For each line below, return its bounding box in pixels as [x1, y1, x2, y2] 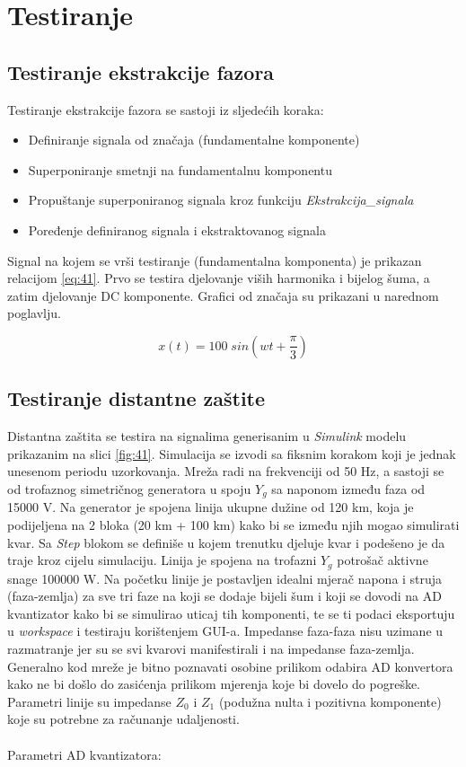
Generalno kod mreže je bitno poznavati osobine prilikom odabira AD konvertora [7, 657, 453, 675]
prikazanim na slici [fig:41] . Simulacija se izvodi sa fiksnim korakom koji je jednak [7, 444, 456, 463]
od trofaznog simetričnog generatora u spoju [7, 479, 251, 498]
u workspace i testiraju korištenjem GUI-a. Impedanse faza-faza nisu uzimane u [7, 622, 444, 640]
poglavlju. [7, 304, 61, 322]
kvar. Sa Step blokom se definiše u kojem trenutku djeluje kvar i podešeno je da [7, 533, 445, 551]
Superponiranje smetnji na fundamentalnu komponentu [28, 160, 332, 179]
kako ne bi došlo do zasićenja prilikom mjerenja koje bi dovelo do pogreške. [7, 674, 421, 693]
